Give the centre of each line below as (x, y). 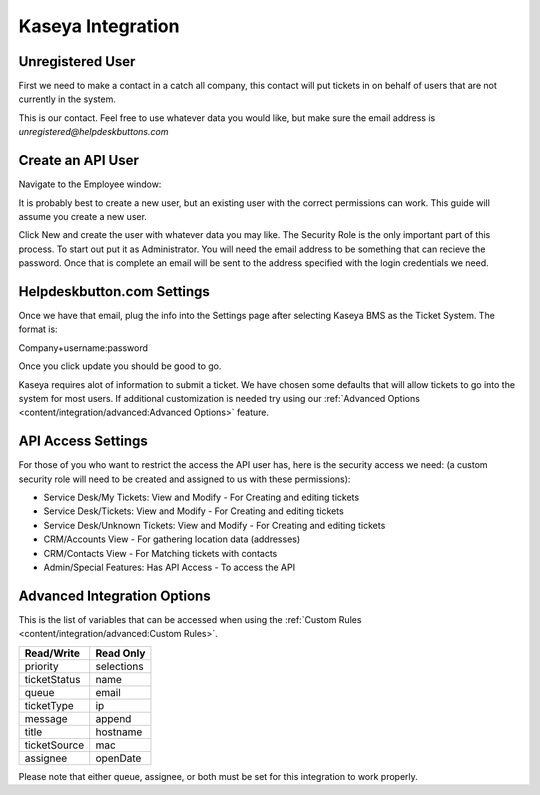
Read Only (120, 653)
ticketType (49, 705)
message (46, 718)
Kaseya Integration (99, 26)
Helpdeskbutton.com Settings (114, 291)
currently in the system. (67, 99)
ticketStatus (52, 679)
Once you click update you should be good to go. (120, 366)
